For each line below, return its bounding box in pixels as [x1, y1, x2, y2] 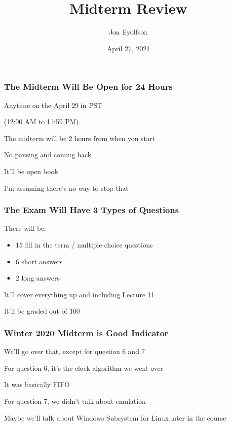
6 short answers [15, 256, 63, 266]
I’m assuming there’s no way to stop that [4, 182, 129, 193]
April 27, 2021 [107, 43, 150, 53]
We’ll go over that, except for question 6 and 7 [4, 346, 145, 356]
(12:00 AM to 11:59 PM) [4, 116, 79, 127]
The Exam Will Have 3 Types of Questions [4, 204, 179, 216]
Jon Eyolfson [109, 27, 148, 37]
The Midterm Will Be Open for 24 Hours [4, 80, 173, 93]
